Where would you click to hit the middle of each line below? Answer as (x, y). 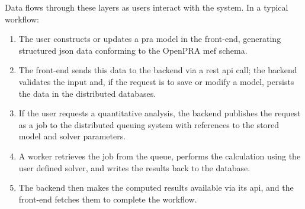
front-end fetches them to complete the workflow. (108, 199)
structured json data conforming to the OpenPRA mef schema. (133, 50)
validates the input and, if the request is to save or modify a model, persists (156, 81)
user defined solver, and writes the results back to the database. (134, 167)
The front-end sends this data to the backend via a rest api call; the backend (158, 70)
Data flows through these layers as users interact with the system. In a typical (147, 7)
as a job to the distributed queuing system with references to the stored (149, 124)
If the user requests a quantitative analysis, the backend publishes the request (160, 113)
